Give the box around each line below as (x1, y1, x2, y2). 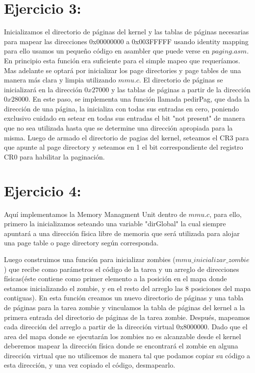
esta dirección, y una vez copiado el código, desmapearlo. (4, 360, 176, 370)
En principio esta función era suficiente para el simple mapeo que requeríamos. (4, 55, 240, 65)
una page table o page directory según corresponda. (4, 238, 159, 248)
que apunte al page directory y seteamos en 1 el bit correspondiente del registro (4, 142, 243, 152)
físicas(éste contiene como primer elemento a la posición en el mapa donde (4, 273, 227, 284)
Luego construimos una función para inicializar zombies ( (4, 254, 176, 264)
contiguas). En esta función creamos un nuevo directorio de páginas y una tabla (4, 293, 244, 303)
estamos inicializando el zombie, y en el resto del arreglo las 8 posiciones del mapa (4, 283, 251, 293)
